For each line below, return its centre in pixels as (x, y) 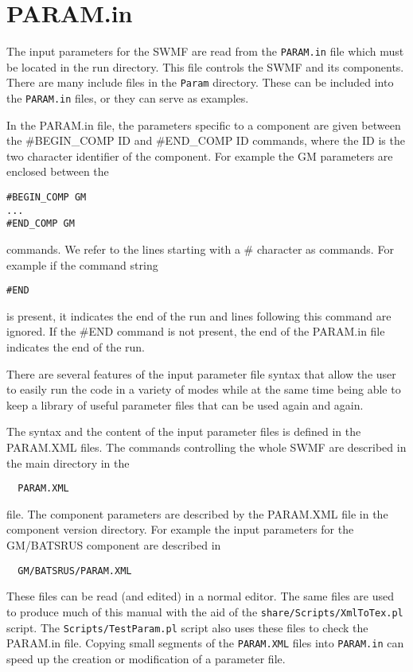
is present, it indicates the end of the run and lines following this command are (199, 315)
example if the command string (82, 264)
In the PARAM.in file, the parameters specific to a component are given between (204, 124)
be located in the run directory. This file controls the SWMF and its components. (205, 66)
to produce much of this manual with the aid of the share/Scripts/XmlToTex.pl (205, 611)
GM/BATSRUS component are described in (114, 545)
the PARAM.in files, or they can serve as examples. (128, 98)
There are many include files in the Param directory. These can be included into (200, 82)
